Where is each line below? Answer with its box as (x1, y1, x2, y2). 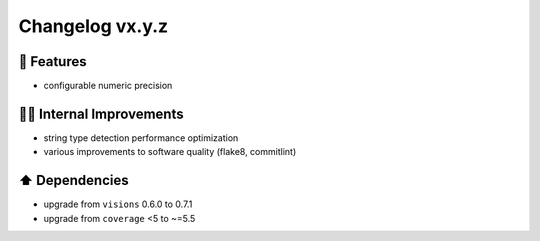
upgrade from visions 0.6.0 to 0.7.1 (43, 198, 193, 210)
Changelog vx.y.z (18, 15, 169, 37)
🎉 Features (18, 53, 87, 70)
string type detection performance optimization (43, 131, 239, 144)
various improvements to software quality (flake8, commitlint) (43, 146, 297, 158)
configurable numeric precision (43, 80, 173, 92)
